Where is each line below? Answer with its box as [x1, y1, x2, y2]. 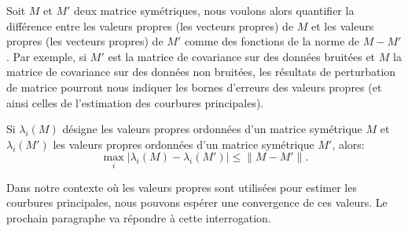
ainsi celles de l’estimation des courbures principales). [6, 94, 264, 110]
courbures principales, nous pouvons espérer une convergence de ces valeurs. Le [6, 194, 388, 211]
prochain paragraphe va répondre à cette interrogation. [6, 209, 271, 226]
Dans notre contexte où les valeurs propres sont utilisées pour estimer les [6, 179, 357, 195]
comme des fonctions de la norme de [184, 33, 360, 49]
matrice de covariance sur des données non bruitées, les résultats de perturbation [6, 63, 396, 80]
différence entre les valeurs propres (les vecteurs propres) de [6, 17, 294, 34]
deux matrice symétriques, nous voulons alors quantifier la [74, 2, 355, 18]
